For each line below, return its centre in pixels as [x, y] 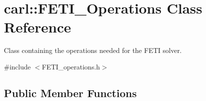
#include [17, 66]
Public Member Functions [70, 93]
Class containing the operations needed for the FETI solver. [93, 50]
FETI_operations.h [71, 66]
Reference [38, 27]
